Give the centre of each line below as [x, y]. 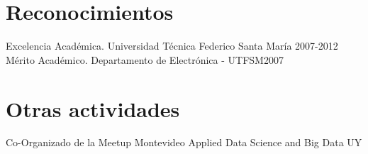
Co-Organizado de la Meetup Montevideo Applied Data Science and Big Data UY [184, 142]
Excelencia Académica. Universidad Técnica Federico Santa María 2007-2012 [172, 46]
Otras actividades [93, 108]
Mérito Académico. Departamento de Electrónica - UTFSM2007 [145, 59]
